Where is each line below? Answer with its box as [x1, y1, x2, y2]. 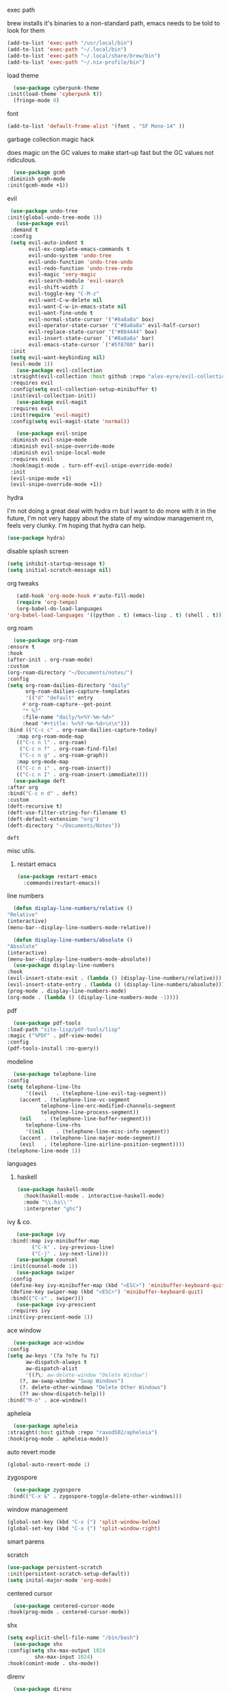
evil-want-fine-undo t [28, 309, 94, 316]
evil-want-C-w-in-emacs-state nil [28, 303, 127, 310]
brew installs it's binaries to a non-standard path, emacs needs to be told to [7, 19, 220, 27]
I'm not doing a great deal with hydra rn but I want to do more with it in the [7, 507, 217, 515]
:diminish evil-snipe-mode [10, 437, 88, 444]
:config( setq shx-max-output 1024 [7, 1647, 106, 1654]
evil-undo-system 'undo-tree [28, 252, 112, 259]
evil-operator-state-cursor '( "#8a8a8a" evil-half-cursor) [28, 322, 201, 329]
